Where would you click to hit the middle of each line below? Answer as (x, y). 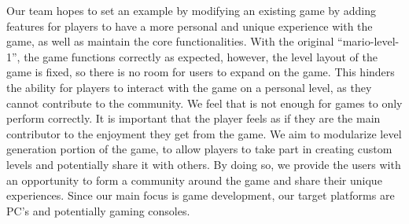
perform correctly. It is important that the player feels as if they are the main (193, 118)
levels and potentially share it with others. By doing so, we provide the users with (204, 164)
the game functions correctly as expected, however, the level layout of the (201, 56)
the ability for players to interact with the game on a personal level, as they (189, 87)
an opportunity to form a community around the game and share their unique (194, 180)
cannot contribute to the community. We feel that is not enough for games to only (204, 103)
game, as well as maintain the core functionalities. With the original (170, 41)
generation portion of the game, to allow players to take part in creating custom (199, 149)
